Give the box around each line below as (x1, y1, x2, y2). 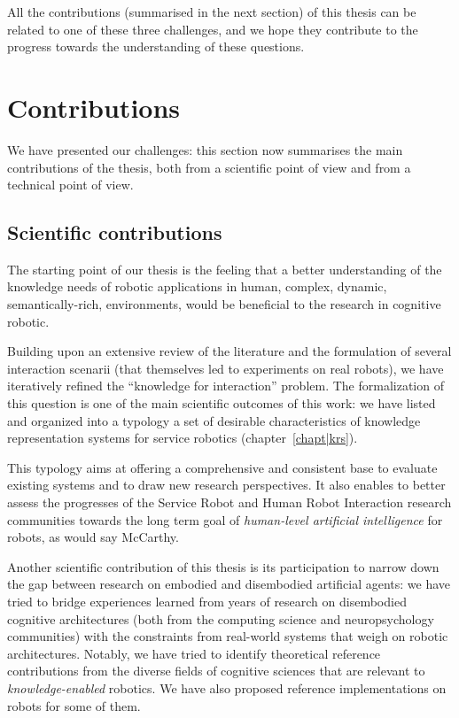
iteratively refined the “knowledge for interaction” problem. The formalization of (7, 376, 444, 395)
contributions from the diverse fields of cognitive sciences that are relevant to (7, 661, 425, 680)
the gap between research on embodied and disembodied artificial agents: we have (7, 575, 451, 593)
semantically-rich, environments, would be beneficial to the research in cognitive (7, 295, 441, 313)
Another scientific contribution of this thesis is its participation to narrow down (7, 557, 440, 575)
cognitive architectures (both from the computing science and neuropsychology (7, 609, 434, 628)
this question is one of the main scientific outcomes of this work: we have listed (7, 394, 436, 413)
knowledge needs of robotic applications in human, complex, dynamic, (7, 277, 387, 296)
